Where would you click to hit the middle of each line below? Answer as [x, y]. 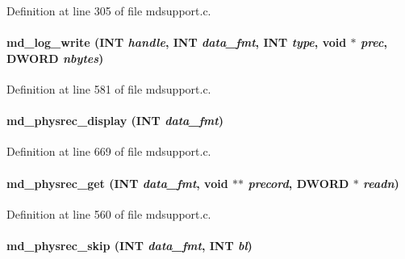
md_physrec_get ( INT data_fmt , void [117, 183]
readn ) [381, 183]
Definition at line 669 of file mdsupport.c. [109, 151]
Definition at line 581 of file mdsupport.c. [109, 88]
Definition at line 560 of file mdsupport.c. [109, 213]
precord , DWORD [299, 183]
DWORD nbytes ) [55, 58]
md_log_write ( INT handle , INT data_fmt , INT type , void [177, 42]
